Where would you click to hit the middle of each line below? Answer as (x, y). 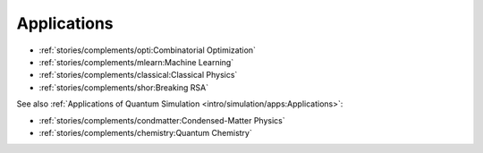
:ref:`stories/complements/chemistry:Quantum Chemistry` (145, 132)
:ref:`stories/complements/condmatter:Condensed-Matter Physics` (162, 120)
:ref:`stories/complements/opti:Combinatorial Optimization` (148, 50)
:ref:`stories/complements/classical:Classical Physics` (138, 75)
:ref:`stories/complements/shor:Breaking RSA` (124, 87)
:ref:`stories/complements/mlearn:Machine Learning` (136, 62)
